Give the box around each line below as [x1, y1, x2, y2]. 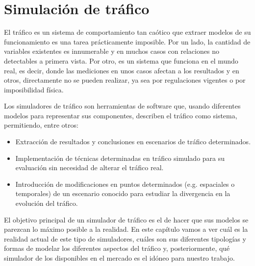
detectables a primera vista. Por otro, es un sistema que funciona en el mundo [4, 55, 238, 66]
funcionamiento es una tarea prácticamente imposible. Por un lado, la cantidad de [4, 36, 251, 46]
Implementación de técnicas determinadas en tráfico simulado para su [15, 153, 225, 163]
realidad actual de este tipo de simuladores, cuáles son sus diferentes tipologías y [4, 233, 246, 244]
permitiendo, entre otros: [4, 120, 78, 130]
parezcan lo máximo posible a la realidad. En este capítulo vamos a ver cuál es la [4, 224, 248, 234]
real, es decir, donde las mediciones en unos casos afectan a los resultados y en [4, 65, 239, 75]
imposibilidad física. [4, 84, 64, 94]
